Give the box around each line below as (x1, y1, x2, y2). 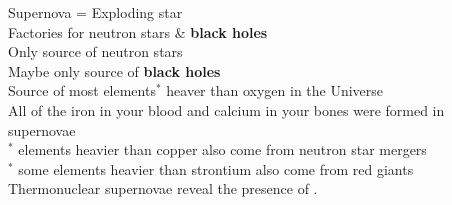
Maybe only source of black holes (8, 60, 221, 81)
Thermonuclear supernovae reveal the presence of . (8, 178, 318, 199)
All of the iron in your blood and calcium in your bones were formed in (8, 99, 445, 120)
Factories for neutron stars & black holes (8, 21, 268, 42)
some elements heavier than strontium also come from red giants (18, 158, 414, 179)
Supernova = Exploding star (8, 2, 183, 22)
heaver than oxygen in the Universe (166, 80, 384, 101)
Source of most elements (8, 80, 156, 101)
